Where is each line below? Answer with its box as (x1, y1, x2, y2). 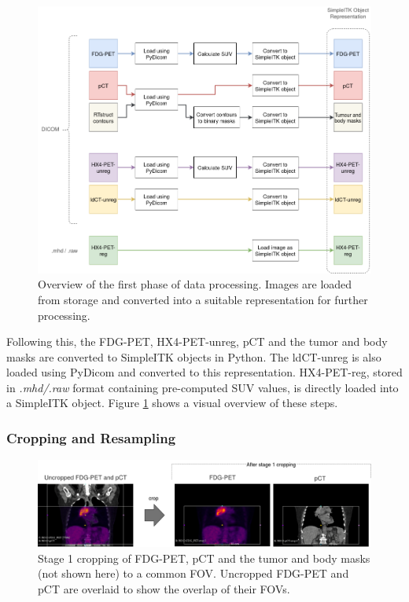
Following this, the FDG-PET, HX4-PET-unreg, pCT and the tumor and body (6, 333, 388, 350)
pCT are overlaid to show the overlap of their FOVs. (38, 581, 290, 597)
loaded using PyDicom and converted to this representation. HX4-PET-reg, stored (6, 364, 403, 380)
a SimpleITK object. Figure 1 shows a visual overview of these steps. (6, 395, 338, 411)
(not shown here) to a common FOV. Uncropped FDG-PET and (38, 565, 349, 582)
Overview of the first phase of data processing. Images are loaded (38, 276, 352, 292)
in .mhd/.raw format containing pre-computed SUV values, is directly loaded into (6, 379, 399, 395)
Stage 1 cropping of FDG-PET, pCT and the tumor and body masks (38, 549, 370, 566)
